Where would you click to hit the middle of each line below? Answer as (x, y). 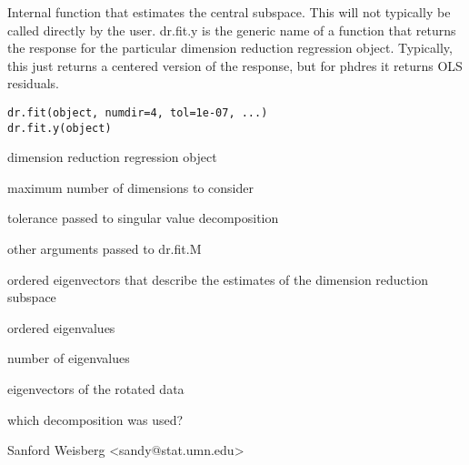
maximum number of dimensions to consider (130, 187)
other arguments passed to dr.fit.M (105, 249)
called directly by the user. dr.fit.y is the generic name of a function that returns (232, 30)
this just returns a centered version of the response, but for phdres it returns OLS (235, 65)
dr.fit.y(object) (60, 128)
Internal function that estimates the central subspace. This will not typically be (229, 12)
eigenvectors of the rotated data (96, 389)
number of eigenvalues (69, 358)
